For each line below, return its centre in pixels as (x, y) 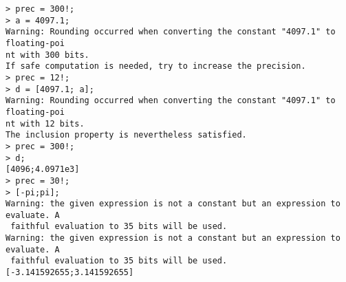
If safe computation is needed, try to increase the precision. (156, 66)
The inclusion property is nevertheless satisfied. (126, 135)
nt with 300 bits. (47, 55)
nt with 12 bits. (45, 123)
